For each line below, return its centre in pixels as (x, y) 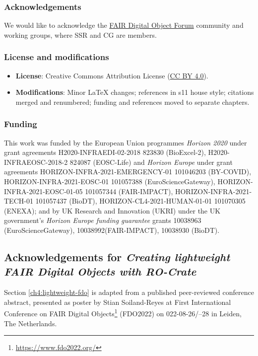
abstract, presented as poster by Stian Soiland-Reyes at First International (118, 302)
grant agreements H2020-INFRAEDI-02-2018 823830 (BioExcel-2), (105, 152)
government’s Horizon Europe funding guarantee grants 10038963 (103, 220)
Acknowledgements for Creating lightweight (117, 256)
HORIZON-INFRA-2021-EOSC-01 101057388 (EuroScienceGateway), (110, 181)
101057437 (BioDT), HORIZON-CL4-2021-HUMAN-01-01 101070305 (140, 201)
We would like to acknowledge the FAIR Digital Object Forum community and (124, 25)
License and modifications (57, 57)
